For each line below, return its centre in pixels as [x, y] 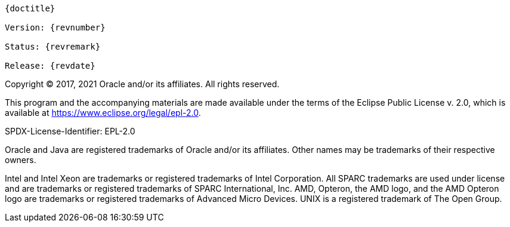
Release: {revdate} [50, 66]
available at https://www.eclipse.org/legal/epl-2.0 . [103, 113]
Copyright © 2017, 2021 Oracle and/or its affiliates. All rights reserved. [142, 84]
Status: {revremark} [53, 47]
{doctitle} [30, 8]
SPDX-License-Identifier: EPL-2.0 [70, 131]
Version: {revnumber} [55, 27]
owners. [21, 160]
